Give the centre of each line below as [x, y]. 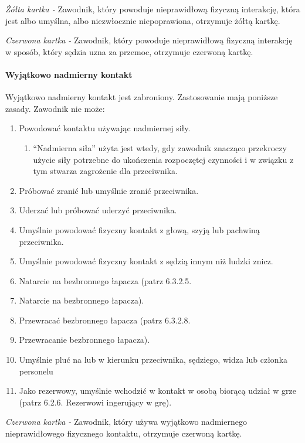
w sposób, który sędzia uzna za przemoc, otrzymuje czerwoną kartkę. [129, 51]
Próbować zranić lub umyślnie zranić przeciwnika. [109, 190]
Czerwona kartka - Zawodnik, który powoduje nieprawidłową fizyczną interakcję [149, 40]
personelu [36, 371]
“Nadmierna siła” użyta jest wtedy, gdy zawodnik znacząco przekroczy [160, 147]
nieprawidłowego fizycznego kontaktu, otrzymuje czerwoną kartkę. [124, 433]
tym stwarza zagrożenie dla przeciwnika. [105, 171]
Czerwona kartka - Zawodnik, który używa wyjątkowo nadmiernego [126, 422]
